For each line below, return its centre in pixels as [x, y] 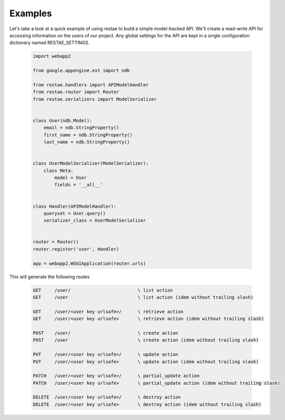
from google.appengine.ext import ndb [81, 71]
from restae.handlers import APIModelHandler [91, 85]
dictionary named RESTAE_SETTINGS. [49, 43]
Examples [31, 13]
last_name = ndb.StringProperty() [87, 142]
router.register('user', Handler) [76, 249]
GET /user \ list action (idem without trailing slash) [143, 297]
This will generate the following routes [49, 277]
